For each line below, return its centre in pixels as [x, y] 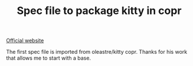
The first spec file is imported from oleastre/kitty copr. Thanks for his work [97, 52]
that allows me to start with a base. [49, 58]
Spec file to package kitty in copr [99, 11]
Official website [25, 41]
